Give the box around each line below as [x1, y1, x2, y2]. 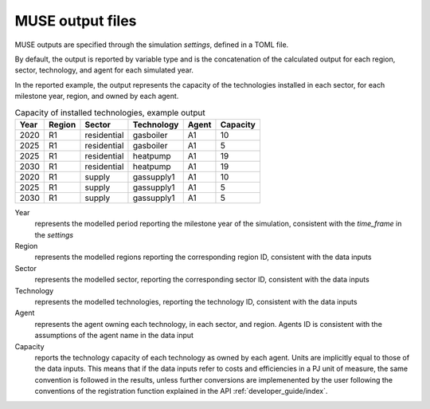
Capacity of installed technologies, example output [14, 107, 206, 118]
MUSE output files [14, 12, 137, 29]
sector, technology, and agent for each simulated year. [14, 65, 194, 75]
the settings [34, 230, 74, 239]
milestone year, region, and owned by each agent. [14, 92, 179, 101]
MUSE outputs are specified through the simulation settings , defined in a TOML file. [14, 40, 289, 49]
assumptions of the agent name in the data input [34, 331, 194, 340]
